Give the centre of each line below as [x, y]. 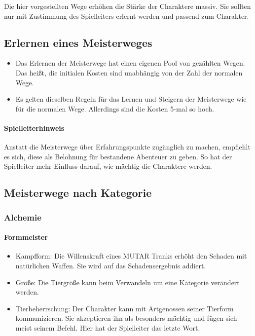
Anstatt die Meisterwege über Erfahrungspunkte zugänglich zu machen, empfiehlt [127, 147]
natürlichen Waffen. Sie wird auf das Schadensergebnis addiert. [111, 265]
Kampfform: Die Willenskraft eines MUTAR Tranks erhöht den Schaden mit [131, 256]
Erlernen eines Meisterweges [78, 42]
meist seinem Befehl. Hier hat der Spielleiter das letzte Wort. [108, 327]
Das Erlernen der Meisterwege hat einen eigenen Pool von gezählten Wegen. [130, 63]
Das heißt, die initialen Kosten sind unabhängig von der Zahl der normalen [129, 72]
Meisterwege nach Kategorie [78, 193]
